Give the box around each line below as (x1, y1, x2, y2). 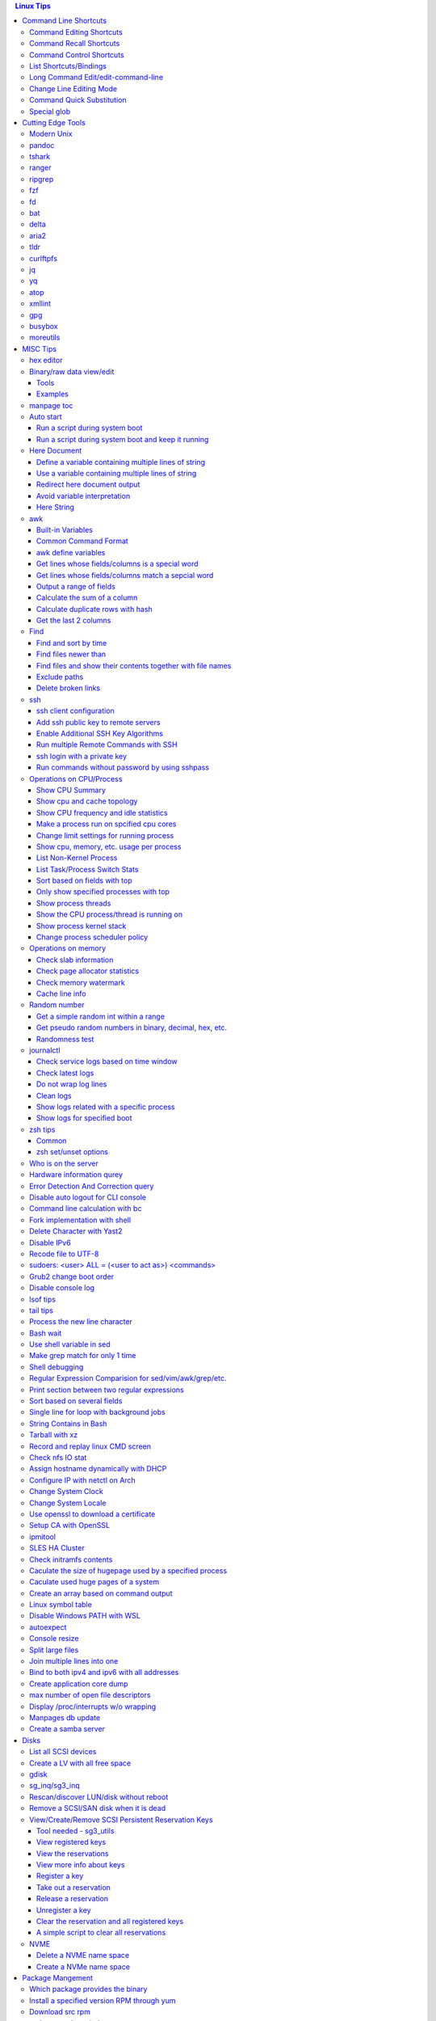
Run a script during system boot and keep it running (36, 434, 209, 444)
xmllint (29, 299, 52, 309)
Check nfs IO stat (29, 1453, 87, 1462)
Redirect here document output (36, 479, 140, 489)
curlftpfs (29, 253, 58, 263)
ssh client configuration (36, 706, 115, 715)
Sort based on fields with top (36, 875, 132, 885)
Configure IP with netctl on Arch (29, 1475, 136, 1485)
